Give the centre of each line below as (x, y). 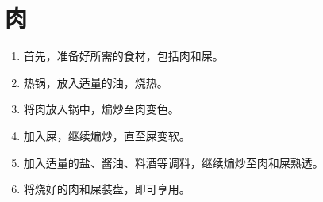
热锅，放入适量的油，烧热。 (96, 82)
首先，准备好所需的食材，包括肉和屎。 (123, 56)
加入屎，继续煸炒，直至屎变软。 (107, 135)
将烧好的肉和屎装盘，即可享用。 (107, 189)
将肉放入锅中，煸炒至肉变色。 (101, 109)
